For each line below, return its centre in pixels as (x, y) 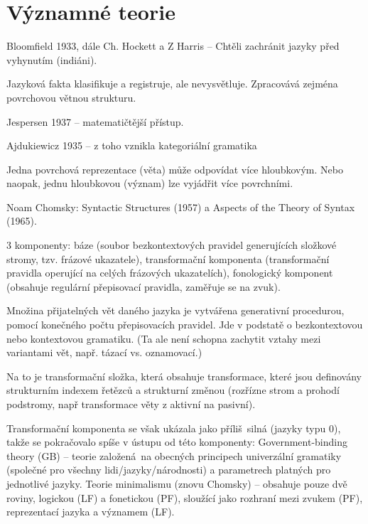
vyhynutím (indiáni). (52, 59)
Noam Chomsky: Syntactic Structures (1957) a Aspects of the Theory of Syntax (181, 207)
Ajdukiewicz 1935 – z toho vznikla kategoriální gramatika (132, 145)
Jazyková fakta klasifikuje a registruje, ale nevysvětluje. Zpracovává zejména (172, 84)
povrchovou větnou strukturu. (71, 97)
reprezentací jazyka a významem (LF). (91, 512)
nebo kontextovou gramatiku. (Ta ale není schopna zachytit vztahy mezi (164, 338)
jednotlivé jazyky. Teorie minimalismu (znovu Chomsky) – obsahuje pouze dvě (177, 483)
